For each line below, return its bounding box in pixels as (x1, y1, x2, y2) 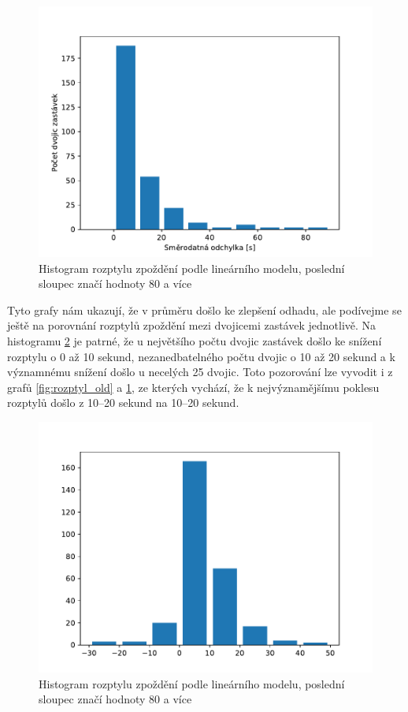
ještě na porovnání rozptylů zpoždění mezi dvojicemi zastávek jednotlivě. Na (7, 317, 376, 334)
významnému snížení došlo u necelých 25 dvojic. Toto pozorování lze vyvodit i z (7, 363, 393, 380)
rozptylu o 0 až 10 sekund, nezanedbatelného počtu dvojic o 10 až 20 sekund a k (7, 348, 395, 364)
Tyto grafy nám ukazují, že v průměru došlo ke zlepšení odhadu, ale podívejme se (7, 301, 402, 318)
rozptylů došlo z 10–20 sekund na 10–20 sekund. (7, 394, 239, 411)
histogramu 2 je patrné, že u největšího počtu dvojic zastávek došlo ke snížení (7, 332, 382, 349)
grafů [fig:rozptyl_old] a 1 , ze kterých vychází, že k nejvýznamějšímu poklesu (7, 378, 380, 395)
